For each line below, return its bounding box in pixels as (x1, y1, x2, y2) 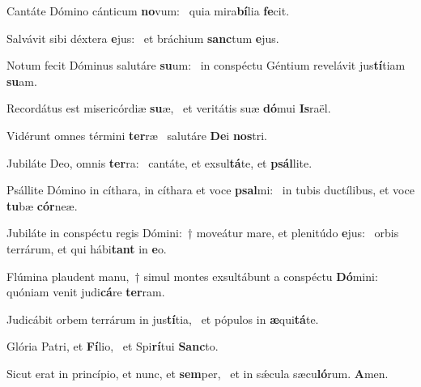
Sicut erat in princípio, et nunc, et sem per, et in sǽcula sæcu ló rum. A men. (6, 364, 389, 381)
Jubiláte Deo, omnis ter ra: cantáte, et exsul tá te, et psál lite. (6, 154, 313, 171)
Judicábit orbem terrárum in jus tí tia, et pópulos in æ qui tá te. (6, 310, 319, 327)
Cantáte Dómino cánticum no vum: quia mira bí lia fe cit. (6, 2, 290, 19)
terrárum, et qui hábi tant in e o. (6, 240, 167, 257)
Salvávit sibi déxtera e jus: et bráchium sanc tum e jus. (6, 29, 279, 46)
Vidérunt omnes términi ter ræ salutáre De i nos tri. (6, 126, 267, 143)
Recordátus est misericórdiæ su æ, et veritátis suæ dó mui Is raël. (6, 100, 331, 117)
